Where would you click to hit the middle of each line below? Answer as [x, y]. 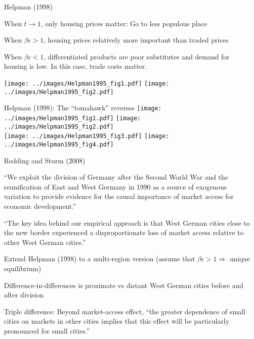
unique [240, 259]
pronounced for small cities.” [47, 330]
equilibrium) [23, 268]
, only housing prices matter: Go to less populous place [124, 23]
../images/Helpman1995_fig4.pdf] [59, 144]
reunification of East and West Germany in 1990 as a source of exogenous [115, 186]
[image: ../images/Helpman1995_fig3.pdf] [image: [86, 136]
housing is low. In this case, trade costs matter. [76, 66]
